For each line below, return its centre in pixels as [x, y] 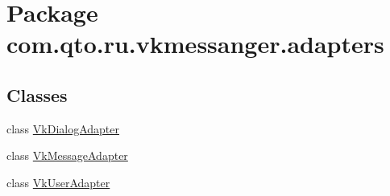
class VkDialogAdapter [63, 128]
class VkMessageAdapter [67, 155]
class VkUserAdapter [58, 182]
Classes [37, 94]
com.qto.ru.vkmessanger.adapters [195, 44]
